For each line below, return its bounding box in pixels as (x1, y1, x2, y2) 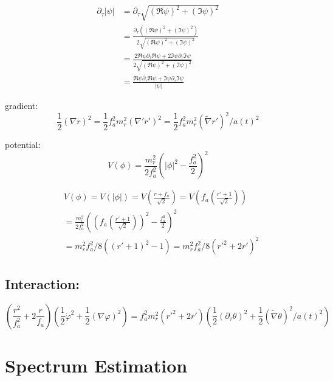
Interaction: (5, 274, 80, 293)
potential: (5, 138, 41, 151)
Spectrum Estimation (5, 352, 188, 377)
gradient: (5, 99, 38, 112)
